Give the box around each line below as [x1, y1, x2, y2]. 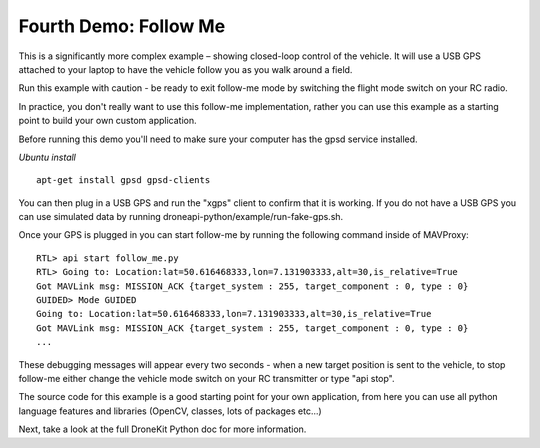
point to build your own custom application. [18, 115, 197, 127]
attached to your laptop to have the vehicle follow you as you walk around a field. [18, 63, 353, 75]
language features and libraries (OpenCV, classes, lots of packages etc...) [18, 405, 322, 417]
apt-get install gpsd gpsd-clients [36, 175, 211, 186]
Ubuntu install [18, 151, 77, 163]
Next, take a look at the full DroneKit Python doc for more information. [18, 423, 307, 435]
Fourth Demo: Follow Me [18, 15, 226, 37]
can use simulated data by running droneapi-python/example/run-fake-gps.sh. [18, 211, 344, 223]
